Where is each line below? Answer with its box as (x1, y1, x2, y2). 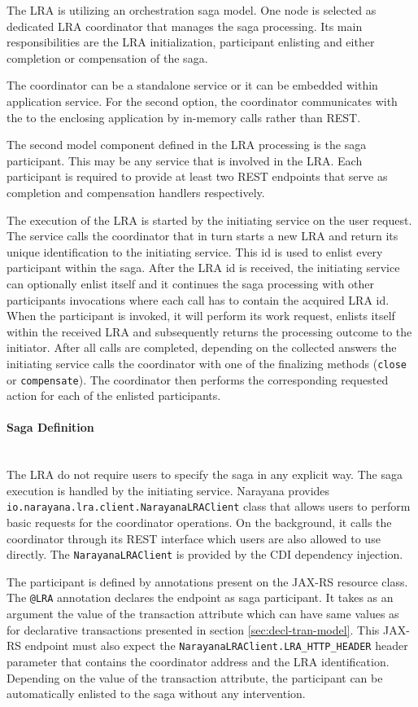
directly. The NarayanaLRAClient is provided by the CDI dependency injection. (7, 546, 403, 563)
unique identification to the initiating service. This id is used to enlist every (7, 243, 383, 260)
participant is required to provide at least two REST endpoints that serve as (7, 168, 388, 185)
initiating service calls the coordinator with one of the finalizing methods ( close (7, 354, 407, 371)
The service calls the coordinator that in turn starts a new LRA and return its (7, 227, 398, 244)
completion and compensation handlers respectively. (7, 183, 265, 200)
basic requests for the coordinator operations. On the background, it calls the (7, 514, 392, 531)
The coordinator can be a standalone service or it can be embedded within (7, 77, 378, 94)
